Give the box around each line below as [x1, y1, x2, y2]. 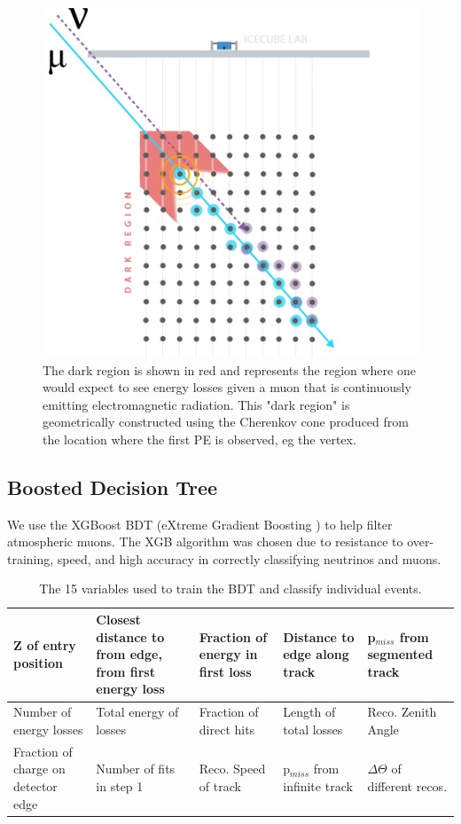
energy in [199, 645, 258, 663]
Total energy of [96, 702, 179, 721]
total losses [283, 719, 343, 738]
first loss [199, 662, 252, 680]
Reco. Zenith [367, 702, 437, 721]
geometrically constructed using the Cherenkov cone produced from [43, 412, 409, 431]
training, [7, 549, 54, 568]
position [13, 654, 63, 672]
